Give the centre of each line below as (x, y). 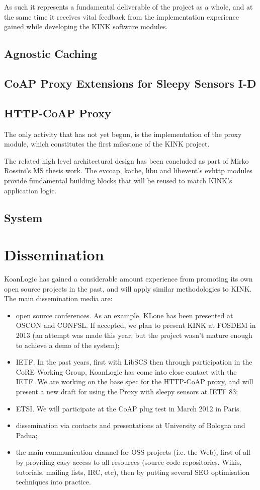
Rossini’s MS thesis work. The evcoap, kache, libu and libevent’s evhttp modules (128, 170)
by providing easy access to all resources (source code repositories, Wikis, (129, 462)
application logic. (30, 190)
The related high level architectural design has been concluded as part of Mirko (126, 160)
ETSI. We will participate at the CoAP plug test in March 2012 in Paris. (128, 408)
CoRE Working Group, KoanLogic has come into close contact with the (126, 371)
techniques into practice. (53, 482)
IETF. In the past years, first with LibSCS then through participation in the (134, 362)
